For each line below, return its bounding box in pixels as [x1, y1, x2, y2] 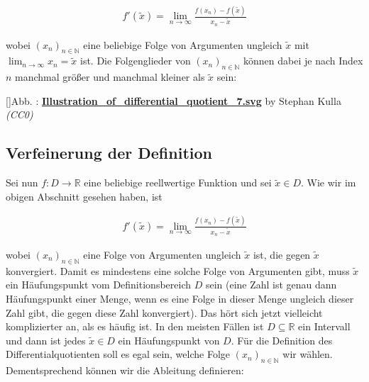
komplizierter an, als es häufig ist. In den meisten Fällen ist [6, 319, 264, 334]
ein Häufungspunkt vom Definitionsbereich [6, 277, 191, 292]
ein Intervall [298, 319, 351, 334]
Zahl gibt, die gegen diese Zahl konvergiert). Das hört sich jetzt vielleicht [6, 305, 323, 320]
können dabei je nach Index [243, 53, 363, 68]
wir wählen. [282, 347, 333, 361]
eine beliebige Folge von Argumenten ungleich [83, 37, 282, 52]
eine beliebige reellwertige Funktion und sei [84, 175, 272, 190]
